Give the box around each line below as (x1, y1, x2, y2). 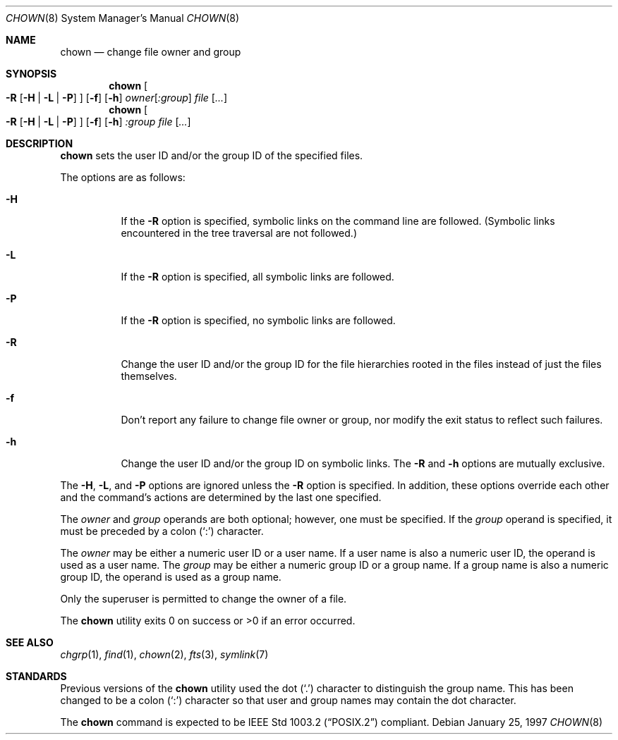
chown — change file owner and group (60, 46, 241, 58)
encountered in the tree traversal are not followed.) (121, 227, 357, 239)
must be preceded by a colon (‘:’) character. (60, 525, 264, 537)
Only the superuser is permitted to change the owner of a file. (60, 593, 347, 605)
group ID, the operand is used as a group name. (60, 571, 281, 583)
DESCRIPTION (6, 137, 73, 149)
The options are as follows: (60, 171, 186, 183)
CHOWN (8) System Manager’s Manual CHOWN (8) (6, 12, 240, 24)
